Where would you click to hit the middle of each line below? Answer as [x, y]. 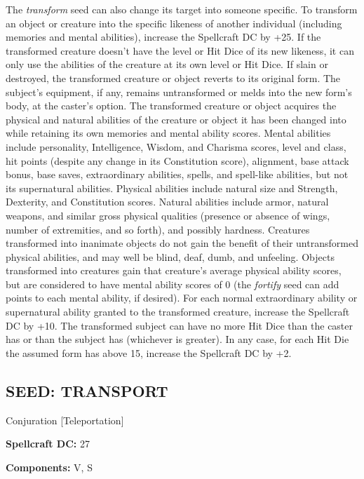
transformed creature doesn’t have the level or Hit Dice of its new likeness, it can [180, 50]
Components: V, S [49, 467]
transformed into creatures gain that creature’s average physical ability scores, [174, 270]
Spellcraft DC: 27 [48, 444]
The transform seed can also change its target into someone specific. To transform [182, 9]
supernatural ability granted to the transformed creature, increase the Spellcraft [178, 312]
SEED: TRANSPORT [87, 390]
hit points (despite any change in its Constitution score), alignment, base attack [177, 160]
